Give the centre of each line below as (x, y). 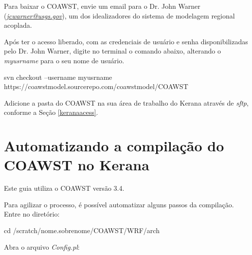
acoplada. (18, 25)
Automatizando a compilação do (114, 146)
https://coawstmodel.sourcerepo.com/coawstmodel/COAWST (96, 86)
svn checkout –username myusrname (58, 77)
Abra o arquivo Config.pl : (42, 246)
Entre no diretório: (32, 214)
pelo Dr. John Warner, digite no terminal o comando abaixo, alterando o (112, 51)
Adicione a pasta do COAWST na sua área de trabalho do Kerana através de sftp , (126, 102)
